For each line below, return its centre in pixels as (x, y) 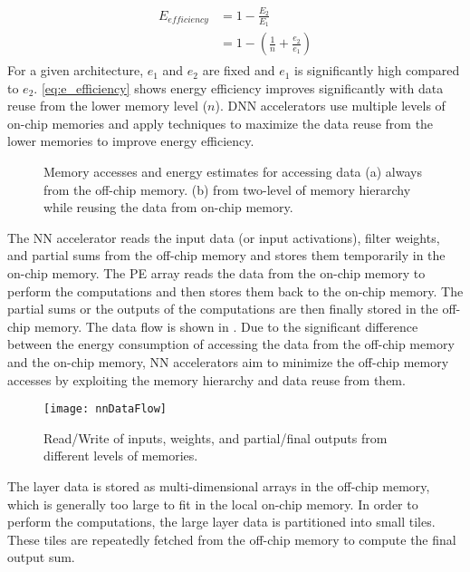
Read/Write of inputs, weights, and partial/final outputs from (216, 437)
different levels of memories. (121, 456)
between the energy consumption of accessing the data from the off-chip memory (231, 344)
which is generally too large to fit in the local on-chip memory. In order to (213, 504)
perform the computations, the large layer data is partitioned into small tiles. (221, 522)
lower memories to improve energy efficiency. (131, 141)
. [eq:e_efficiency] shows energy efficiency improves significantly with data (239, 87)
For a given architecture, (76, 70)
